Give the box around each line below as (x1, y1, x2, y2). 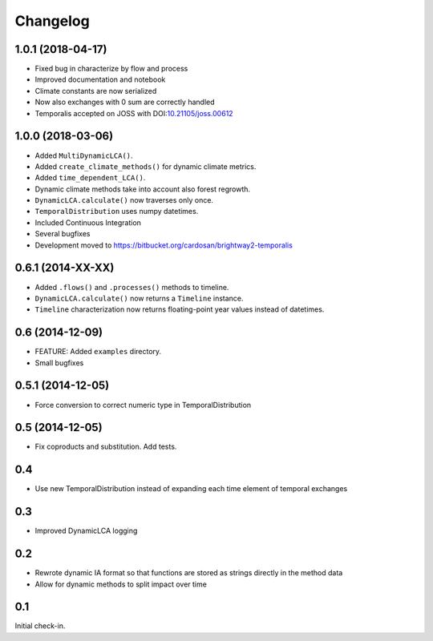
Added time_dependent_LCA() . (34, 173, 146, 183)
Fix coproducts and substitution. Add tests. (34, 441, 177, 452)
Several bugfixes (34, 229, 91, 239)
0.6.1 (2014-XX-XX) (14, 261, 115, 275)
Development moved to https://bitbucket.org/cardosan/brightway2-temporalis (34, 240, 293, 250)
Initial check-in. (14, 621, 66, 631)
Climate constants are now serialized (34, 86, 157, 95)
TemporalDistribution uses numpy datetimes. (34, 207, 199, 216)
